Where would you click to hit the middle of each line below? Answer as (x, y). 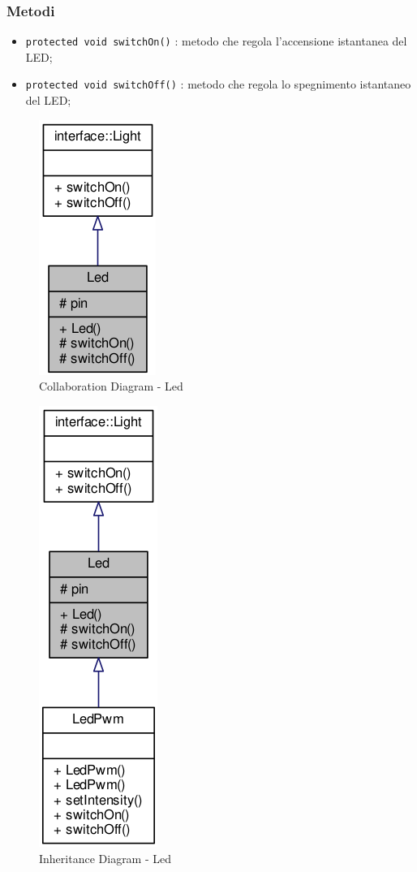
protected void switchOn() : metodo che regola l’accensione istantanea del (216, 41)
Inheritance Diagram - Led (105, 858)
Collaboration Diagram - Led (111, 386)
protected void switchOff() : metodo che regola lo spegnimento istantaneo (218, 84)
